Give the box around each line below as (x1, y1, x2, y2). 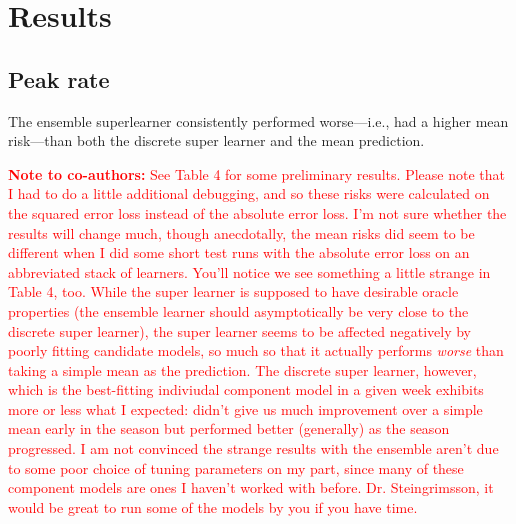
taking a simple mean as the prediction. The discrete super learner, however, (8, 359, 477, 380)
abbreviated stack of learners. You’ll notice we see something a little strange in (8, 261, 491, 282)
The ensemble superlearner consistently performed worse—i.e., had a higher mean (8, 110, 509, 131)
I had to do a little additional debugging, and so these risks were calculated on (8, 183, 490, 204)
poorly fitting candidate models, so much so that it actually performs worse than (8, 340, 504, 361)
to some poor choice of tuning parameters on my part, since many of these (8, 457, 464, 478)
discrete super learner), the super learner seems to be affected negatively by (8, 320, 471, 341)
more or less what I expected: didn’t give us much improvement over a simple (8, 398, 483, 419)
